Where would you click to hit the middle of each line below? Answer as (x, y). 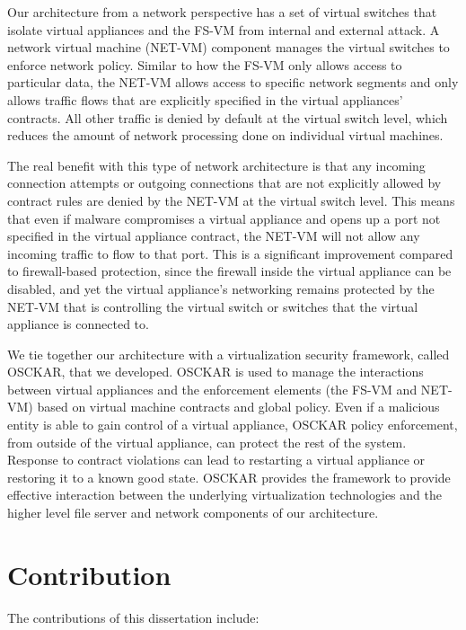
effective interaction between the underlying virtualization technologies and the (224, 495)
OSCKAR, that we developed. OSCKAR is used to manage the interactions (215, 372)
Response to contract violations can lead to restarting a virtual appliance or (216, 460)
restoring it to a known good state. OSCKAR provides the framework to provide (229, 477)
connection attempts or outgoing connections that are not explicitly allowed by (224, 183)
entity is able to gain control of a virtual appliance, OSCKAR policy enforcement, (233, 425)
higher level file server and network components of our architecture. (193, 513)
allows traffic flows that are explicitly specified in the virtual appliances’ (205, 99)
